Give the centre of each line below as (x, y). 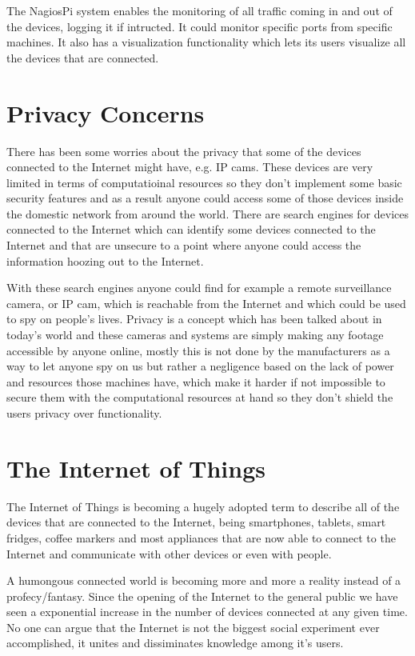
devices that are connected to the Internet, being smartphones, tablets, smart (196, 522)
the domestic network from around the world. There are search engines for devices (208, 213)
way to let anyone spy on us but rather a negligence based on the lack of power (200, 366)
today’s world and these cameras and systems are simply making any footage (195, 335)
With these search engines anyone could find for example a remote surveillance (199, 288)
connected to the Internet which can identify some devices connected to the (191, 229)
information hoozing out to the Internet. (105, 260)
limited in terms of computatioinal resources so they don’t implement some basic (204, 182)
